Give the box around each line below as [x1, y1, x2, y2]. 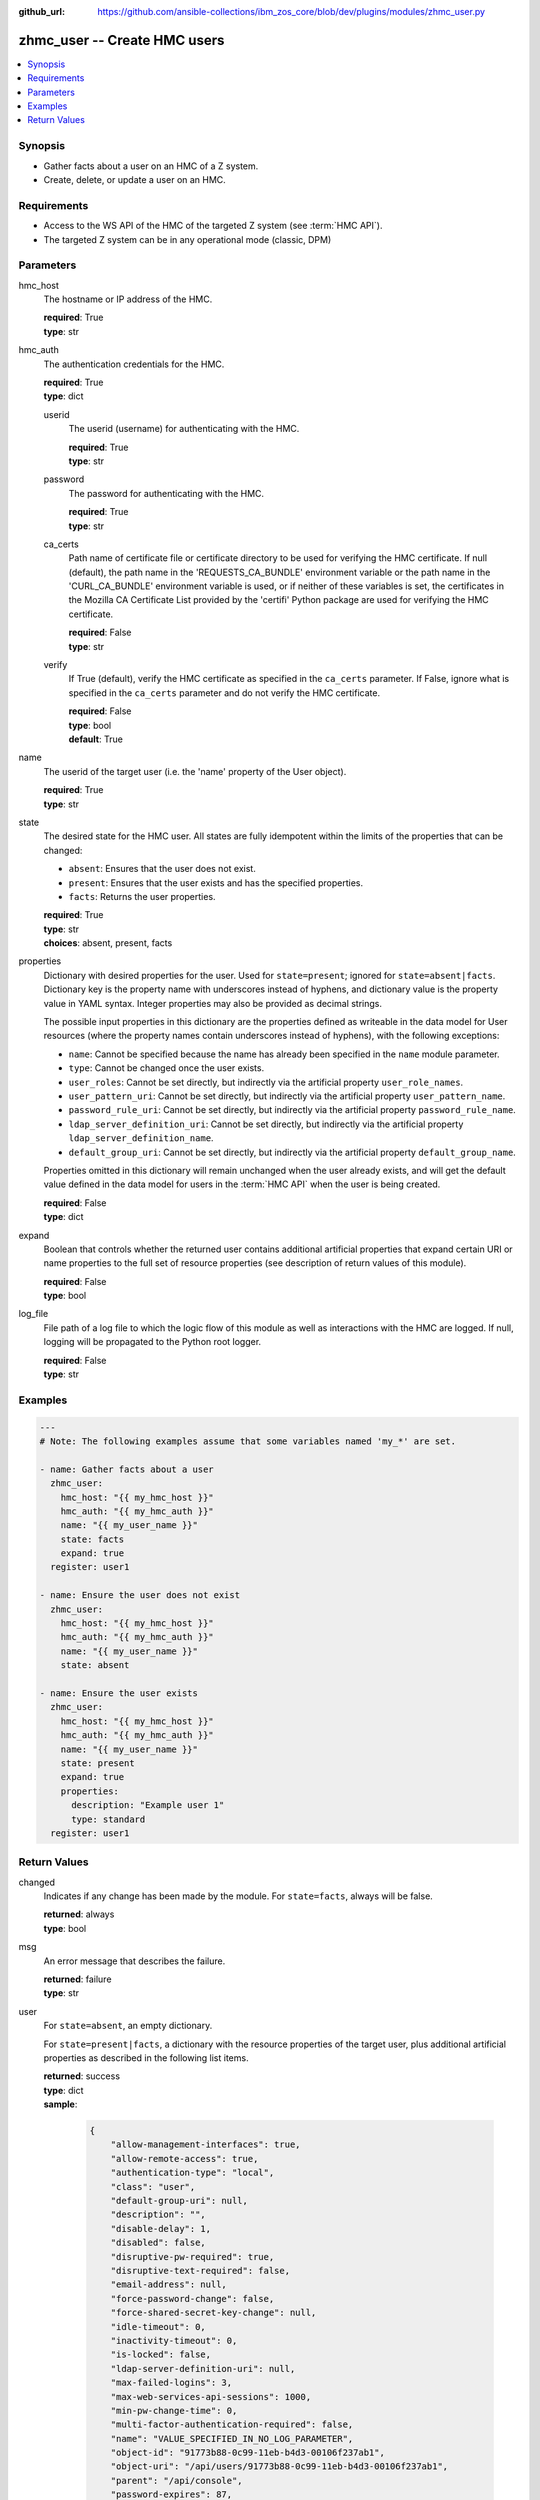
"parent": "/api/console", [110, 2475, 244, 2486]
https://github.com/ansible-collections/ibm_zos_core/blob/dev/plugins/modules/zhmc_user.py [97, 6, 485, 17]
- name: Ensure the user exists [39, 1687, 199, 1699]
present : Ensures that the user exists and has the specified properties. [68, 876, 364, 889]
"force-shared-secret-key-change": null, [110, 2307, 317, 2319]
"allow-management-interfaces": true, [110, 2139, 301, 2150]
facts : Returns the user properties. [68, 890, 216, 902]
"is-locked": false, [110, 2349, 212, 2360]
